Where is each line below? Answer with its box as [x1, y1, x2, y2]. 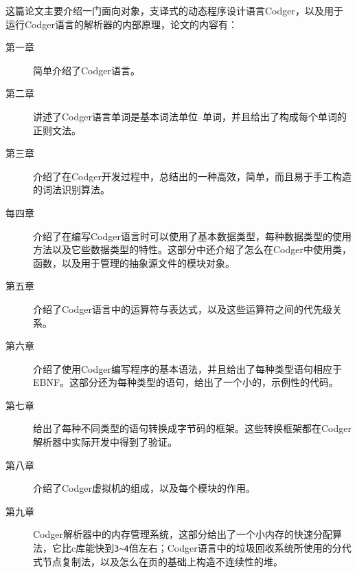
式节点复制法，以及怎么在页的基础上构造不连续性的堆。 [33, 554, 283, 568]
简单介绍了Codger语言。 [33, 63, 140, 77]
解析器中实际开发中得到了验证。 [33, 435, 177, 449]
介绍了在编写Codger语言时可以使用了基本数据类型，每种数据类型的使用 [33, 228, 352, 243]
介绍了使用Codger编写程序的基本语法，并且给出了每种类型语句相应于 [33, 361, 342, 376]
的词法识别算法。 [33, 182, 110, 197]
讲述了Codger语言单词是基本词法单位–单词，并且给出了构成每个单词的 [33, 109, 347, 123]
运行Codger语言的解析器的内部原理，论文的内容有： [5, 17, 238, 31]
